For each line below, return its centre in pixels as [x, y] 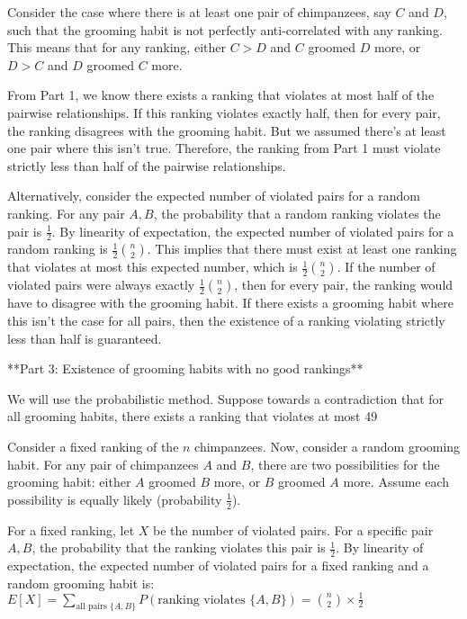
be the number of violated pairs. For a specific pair [293, 529]
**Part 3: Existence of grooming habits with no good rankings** [185, 368]
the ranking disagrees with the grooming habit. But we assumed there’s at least [227, 130]
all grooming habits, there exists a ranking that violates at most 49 [193, 416]
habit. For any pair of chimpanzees [103, 464]
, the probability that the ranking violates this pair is [179, 547]
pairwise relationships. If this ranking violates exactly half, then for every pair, [224, 112]
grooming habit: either [69, 482]
